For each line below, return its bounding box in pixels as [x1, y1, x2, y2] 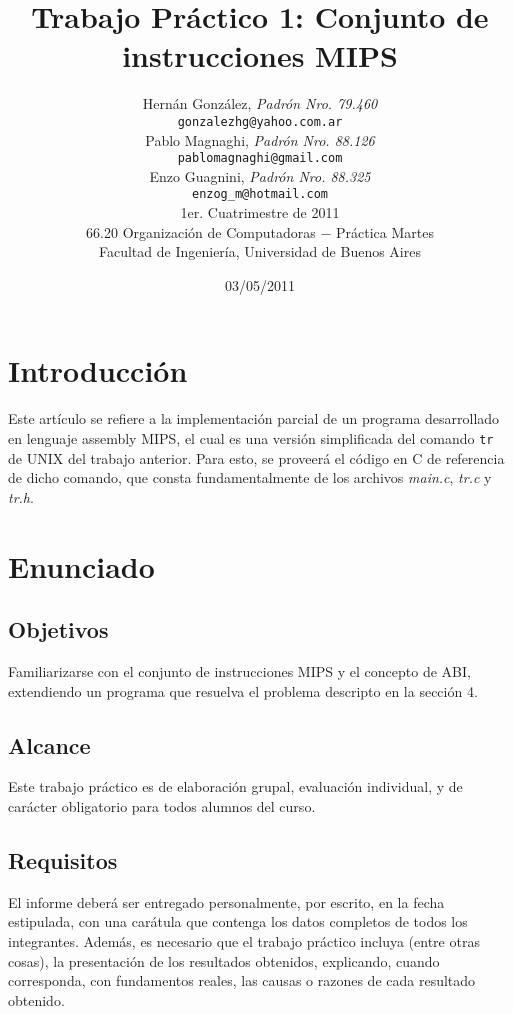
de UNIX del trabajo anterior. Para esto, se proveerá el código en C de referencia [8, 447, 505, 468]
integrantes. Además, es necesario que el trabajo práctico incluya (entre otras [8, 930, 480, 951]
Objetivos [8, 614, 109, 645]
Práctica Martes [335, 221, 434, 242]
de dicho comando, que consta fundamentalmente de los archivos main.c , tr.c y [8, 467, 492, 488]
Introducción [8, 350, 188, 391]
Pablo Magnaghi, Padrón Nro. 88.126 [145, 129, 375, 150]
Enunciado [8, 545, 155, 586]
